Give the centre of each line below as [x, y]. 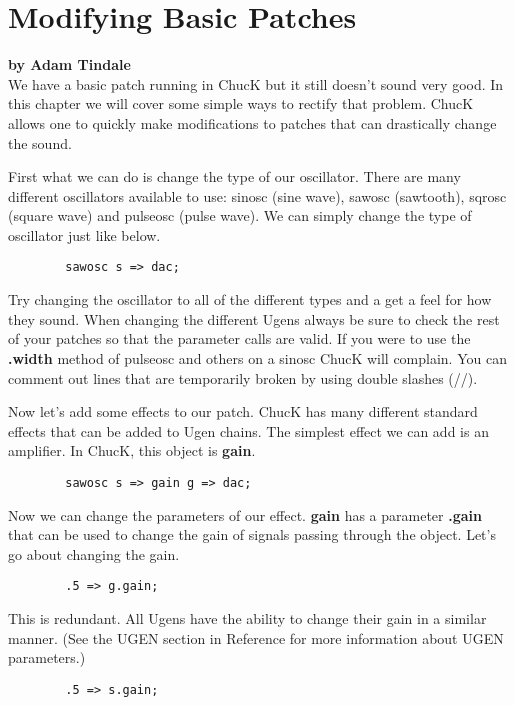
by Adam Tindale [69, 64]
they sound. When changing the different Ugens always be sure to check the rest [254, 318]
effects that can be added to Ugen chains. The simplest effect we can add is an [248, 430]
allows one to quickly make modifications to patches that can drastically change [252, 122]
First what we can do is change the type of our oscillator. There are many [234, 176]
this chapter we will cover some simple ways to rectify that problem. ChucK [241, 103]
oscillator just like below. [84, 234]
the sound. [40, 142]
